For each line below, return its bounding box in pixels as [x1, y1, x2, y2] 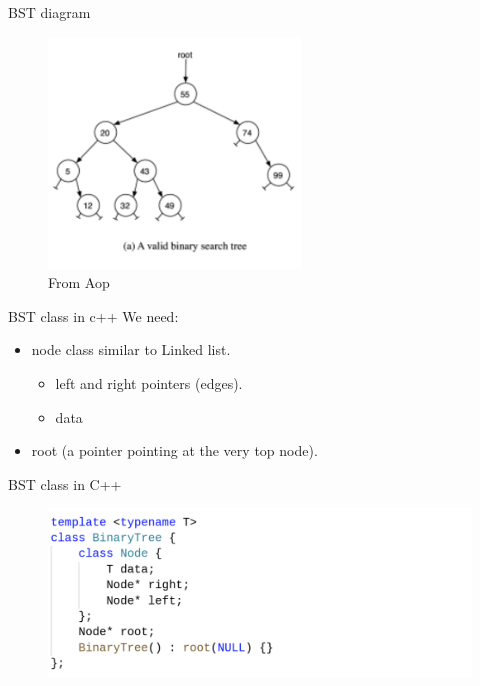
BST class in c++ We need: [8, 305, 179, 326]
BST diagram [8, 2, 91, 22]
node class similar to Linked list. [31, 339, 231, 360]
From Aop [48, 272, 110, 293]
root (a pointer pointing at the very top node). [31, 440, 318, 461]
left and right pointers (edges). [55, 372, 243, 393]
